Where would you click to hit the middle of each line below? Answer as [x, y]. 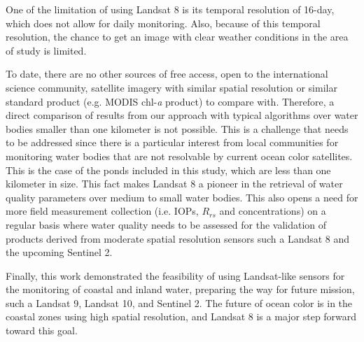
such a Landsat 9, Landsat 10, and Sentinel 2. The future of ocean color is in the [179, 302]
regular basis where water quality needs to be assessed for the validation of [166, 224]
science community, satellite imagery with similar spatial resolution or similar [171, 87]
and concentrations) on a [273, 211]
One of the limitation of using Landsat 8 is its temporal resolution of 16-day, [170, 9]
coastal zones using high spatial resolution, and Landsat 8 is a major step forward [181, 316]
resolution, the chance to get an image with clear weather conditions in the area [177, 37]
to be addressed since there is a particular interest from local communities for [172, 142]
